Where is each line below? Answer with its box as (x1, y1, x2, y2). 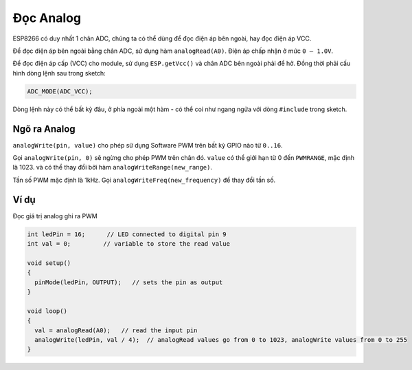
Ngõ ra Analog (12, 123, 76, 135)
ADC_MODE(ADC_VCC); (27, 87, 93, 95)
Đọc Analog (12, 10, 82, 25)
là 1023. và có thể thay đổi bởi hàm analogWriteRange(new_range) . (12, 163, 213, 172)
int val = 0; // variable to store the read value (27, 240, 230, 248)
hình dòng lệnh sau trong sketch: (12, 69, 106, 77)
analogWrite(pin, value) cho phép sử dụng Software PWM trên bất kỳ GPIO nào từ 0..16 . (12, 141, 283, 149)
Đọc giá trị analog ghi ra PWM (12, 211, 98, 220)
